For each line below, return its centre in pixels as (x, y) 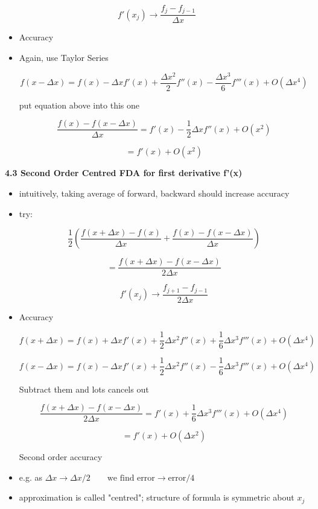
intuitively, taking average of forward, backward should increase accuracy (154, 193)
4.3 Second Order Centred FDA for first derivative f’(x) (124, 173)
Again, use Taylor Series (64, 58)
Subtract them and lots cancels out (84, 389)
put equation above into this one (79, 105)
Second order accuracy (61, 457)
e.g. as (30, 477)
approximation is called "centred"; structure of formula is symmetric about (157, 497)
